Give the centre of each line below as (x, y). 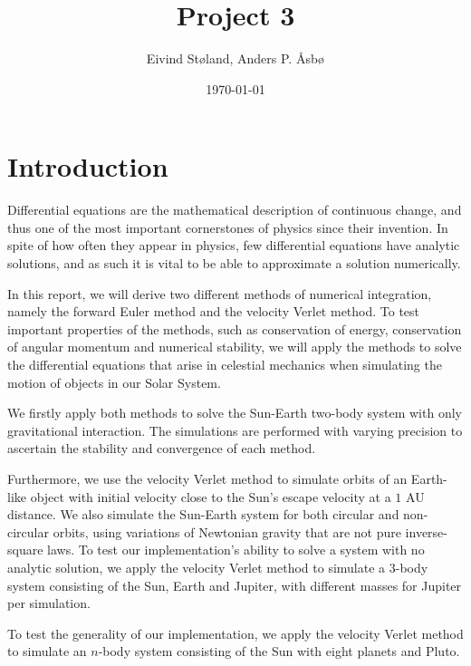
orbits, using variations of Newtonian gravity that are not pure (227, 531)
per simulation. (49, 603)
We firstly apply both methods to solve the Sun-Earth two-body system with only (235, 413)
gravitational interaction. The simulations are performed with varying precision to (235, 430)
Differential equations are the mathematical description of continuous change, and (235, 210)
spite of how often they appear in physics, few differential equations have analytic (234, 245)
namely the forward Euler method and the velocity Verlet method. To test (214, 311)
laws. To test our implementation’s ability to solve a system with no (236, 550)
